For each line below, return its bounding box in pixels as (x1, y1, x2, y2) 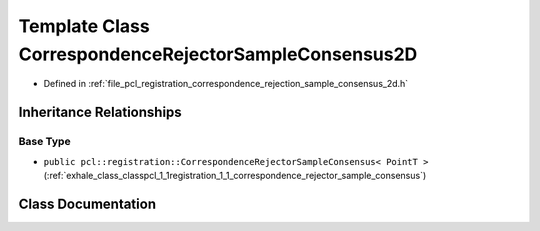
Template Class (18, 15, 150, 37)
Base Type (18, 135, 71, 149)
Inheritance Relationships (18, 104, 182, 121)
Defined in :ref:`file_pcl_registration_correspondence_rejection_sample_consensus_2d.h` (43, 78, 409, 90)
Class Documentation (18, 195, 157, 212)
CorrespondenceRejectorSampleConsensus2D (18, 43, 418, 65)
